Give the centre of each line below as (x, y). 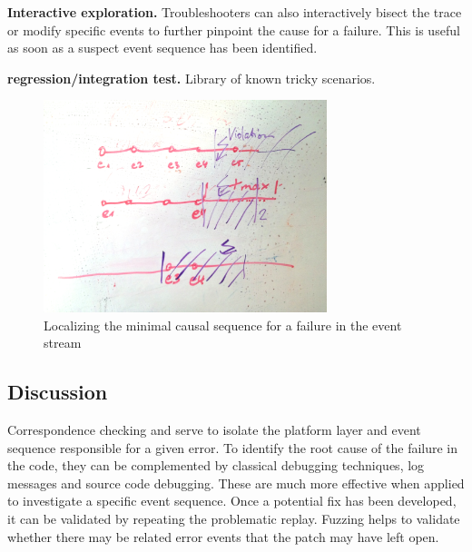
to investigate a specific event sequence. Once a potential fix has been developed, (232, 501)
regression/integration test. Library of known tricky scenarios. (192, 78)
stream (63, 343)
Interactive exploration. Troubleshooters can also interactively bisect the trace (235, 12)
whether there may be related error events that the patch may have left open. (223, 536)
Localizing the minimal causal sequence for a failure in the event (223, 325)
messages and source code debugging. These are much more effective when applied (236, 483)
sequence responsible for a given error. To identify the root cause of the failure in (233, 447)
